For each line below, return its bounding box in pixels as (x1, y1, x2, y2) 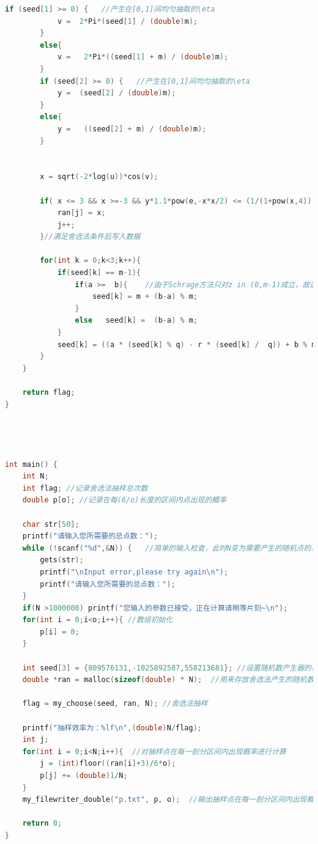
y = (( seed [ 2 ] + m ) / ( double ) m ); (57, 124, 207, 133)
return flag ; (22, 388, 75, 397)
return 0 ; (22, 819, 62, 828)
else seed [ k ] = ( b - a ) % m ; (75, 316, 198, 325)
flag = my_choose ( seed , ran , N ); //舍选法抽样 (22, 699, 208, 708)
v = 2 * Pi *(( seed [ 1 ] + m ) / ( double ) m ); (57, 53, 229, 62)
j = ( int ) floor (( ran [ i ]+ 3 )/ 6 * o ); (40, 759, 176, 768)
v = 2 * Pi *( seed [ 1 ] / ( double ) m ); (57, 17, 198, 26)
